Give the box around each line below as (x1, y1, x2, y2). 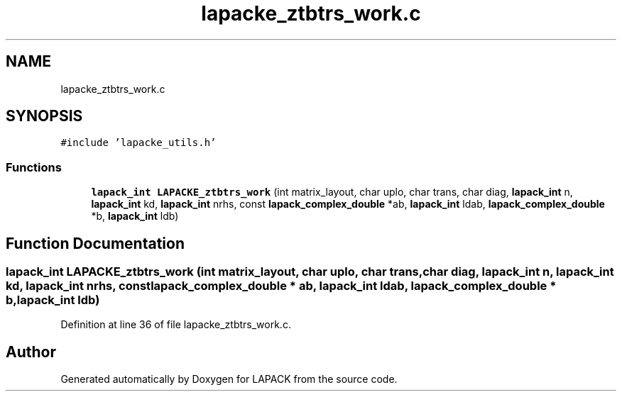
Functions (6, 160, 62, 174)
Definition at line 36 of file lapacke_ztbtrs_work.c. (60, 318, 291, 331)
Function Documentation (6, 234, 185, 252)
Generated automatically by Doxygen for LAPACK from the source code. (60, 373, 398, 386)
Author (6, 342, 56, 361)
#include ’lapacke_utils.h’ (60, 137, 217, 149)
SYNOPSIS (6, 107, 83, 125)
